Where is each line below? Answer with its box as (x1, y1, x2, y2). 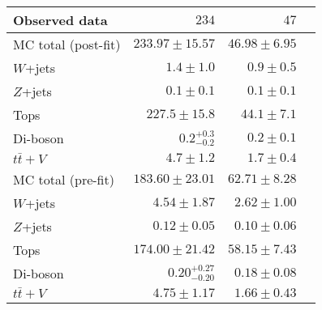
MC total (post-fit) (13, 35, 121, 53)
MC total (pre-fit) (13, 169, 114, 189)
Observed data (13, 11, 108, 29)
